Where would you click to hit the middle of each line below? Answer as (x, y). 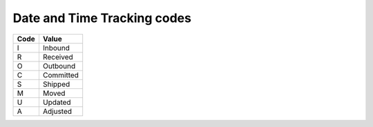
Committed (61, 75)
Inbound (56, 48)
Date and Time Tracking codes (102, 18)
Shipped (56, 84)
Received (58, 57)
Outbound (59, 66)
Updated (57, 102)
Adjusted (57, 111)
